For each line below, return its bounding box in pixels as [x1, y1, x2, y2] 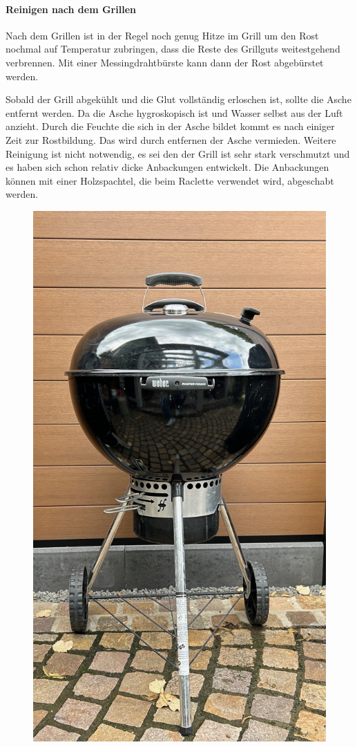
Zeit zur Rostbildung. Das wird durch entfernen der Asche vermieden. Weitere [6, 132, 336, 147]
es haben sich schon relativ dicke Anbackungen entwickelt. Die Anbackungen [6, 160, 329, 174]
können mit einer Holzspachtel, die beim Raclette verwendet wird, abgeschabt [6, 173, 334, 187]
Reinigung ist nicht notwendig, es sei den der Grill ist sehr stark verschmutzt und [6, 146, 350, 160]
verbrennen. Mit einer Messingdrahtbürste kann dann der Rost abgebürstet [6, 55, 324, 69]
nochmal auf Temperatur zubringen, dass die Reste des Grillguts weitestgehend [6, 41, 340, 56]
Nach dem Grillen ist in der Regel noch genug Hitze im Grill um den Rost [6, 28, 319, 42]
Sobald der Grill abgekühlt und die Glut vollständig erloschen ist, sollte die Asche [6, 92, 351, 107]
